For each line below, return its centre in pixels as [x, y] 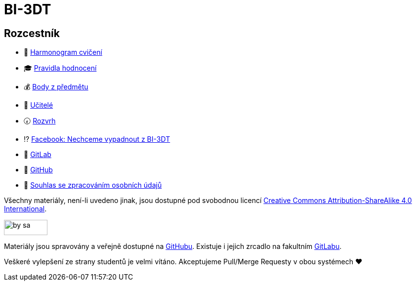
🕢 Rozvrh [40, 121]
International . [25, 209]
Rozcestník [32, 33]
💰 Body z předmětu [56, 87]
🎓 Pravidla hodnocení [60, 68]
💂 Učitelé [39, 105]
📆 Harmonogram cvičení [63, 52]
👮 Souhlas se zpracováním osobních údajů [93, 185]
